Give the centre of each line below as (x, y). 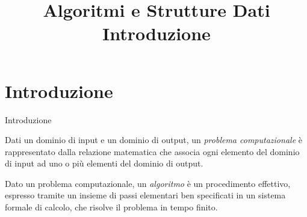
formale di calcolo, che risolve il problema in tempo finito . (111, 207)
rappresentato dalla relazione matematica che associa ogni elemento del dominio (152, 151)
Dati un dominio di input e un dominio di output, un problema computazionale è (153, 140)
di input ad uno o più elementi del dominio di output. (104, 163)
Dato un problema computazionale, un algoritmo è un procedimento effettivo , (148, 183)
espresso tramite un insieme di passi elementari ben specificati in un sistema (145, 195)
